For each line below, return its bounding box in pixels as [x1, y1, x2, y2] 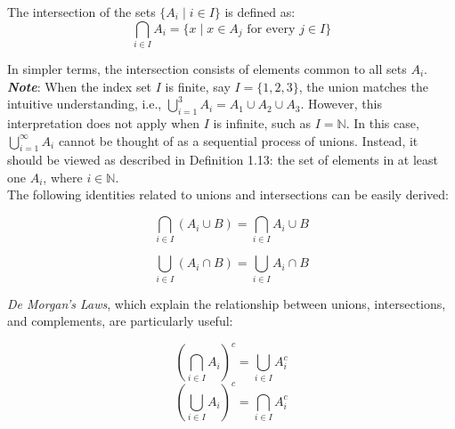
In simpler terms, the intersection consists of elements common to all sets [7, 59, 407, 77]
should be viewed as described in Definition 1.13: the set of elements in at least [7, 150, 439, 169]
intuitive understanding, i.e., [7, 94, 162, 113]
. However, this [300, 94, 382, 113]
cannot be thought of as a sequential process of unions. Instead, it [58, 131, 418, 150]
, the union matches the [298, 77, 428, 95]
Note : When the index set [7, 77, 152, 95]
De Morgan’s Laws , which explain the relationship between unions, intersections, [7, 294, 446, 312]
